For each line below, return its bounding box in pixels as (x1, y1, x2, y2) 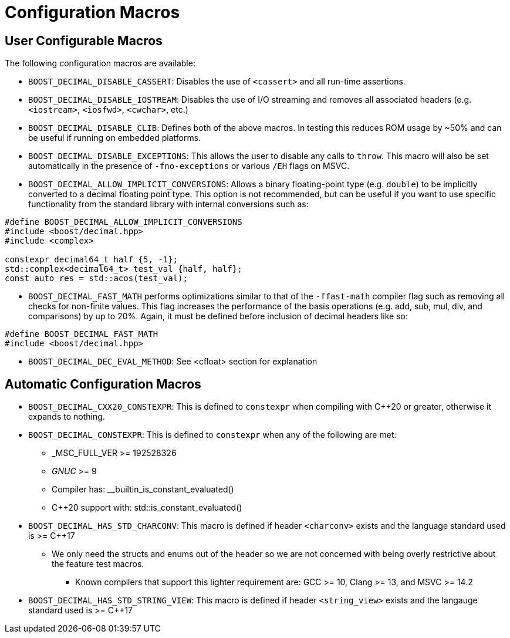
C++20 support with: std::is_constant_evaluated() (52, 502, 242, 513)
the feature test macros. (52, 559, 144, 569)
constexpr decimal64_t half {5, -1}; (5, 255, 178, 265)
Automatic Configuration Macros (5, 376, 201, 391)
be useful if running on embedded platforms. (28, 133, 201, 143)
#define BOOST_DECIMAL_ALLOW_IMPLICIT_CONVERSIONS (5, 217, 242, 227)
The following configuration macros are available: (5, 58, 195, 69)
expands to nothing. (28, 411, 105, 422)
